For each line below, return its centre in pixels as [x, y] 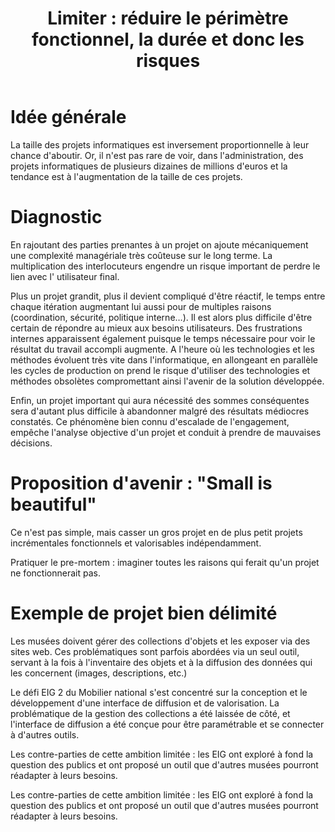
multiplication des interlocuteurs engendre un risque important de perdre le [165, 266]
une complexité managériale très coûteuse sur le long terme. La [141, 255]
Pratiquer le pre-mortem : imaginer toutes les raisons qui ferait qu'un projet [165, 562]
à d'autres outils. [45, 734]
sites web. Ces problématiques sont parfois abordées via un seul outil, [155, 651]
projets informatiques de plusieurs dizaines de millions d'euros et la [149, 166]
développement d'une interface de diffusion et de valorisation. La [145, 703]
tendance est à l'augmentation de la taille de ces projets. [126, 176]
